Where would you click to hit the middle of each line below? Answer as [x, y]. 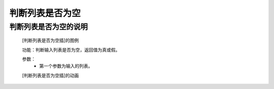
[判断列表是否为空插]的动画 [50, 75]
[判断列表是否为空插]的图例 [50, 40]
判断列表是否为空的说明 [49, 27]
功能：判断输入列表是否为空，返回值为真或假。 [71, 50]
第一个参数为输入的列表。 [66, 66]
